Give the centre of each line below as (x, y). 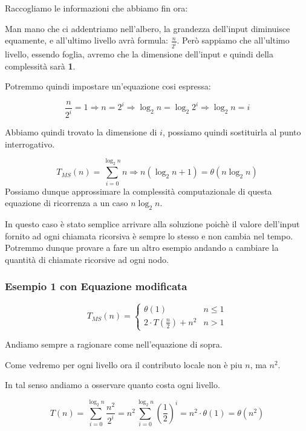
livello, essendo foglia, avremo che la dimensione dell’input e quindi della (139, 54)
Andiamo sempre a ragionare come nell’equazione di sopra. (114, 344)
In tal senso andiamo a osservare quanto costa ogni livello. (112, 385)
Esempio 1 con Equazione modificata (96, 286)
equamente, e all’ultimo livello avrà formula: (86, 40)
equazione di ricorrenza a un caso (67, 203)
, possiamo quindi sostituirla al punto (232, 132)
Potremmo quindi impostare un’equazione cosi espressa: (108, 86)
